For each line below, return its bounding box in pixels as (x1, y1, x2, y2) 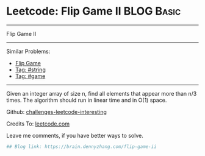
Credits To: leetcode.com (6, 120, 70, 127)
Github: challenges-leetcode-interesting (6, 108, 107, 115)
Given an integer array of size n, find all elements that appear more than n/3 (6, 90, 197, 97)
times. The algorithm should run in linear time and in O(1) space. (6, 96, 167, 104)
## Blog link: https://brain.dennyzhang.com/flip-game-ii (6, 143, 157, 150)
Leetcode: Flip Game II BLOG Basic (6, 4, 181, 18)
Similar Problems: (6, 48, 51, 55)
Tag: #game (15, 72, 46, 80)
